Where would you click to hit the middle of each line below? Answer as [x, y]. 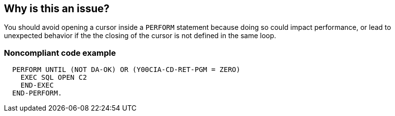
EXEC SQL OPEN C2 [54, 78]
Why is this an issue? [57, 9]
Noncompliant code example [60, 53]
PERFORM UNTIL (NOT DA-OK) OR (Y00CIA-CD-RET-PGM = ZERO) [126, 70]
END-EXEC [37, 85]
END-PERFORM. [37, 93]
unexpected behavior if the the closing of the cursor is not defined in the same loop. [140, 36]
